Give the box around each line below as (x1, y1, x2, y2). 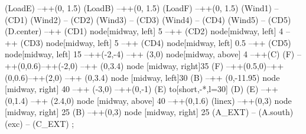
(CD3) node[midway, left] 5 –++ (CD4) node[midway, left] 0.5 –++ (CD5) (20, 36, 291, 48)
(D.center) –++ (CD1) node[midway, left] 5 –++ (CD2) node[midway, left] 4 (5, 25, 284, 37)
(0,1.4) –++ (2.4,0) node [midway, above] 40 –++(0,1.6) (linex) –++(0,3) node (5, 94, 292, 106)
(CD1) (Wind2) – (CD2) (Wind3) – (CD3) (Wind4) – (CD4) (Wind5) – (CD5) (5, 13, 291, 25)
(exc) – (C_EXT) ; (5, 117, 74, 129)
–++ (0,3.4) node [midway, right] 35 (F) (80, 59, 224, 71)
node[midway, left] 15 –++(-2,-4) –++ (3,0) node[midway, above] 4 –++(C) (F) (5, 48, 295, 60)
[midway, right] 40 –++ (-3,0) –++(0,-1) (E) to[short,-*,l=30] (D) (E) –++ (5, 83, 278, 95)
